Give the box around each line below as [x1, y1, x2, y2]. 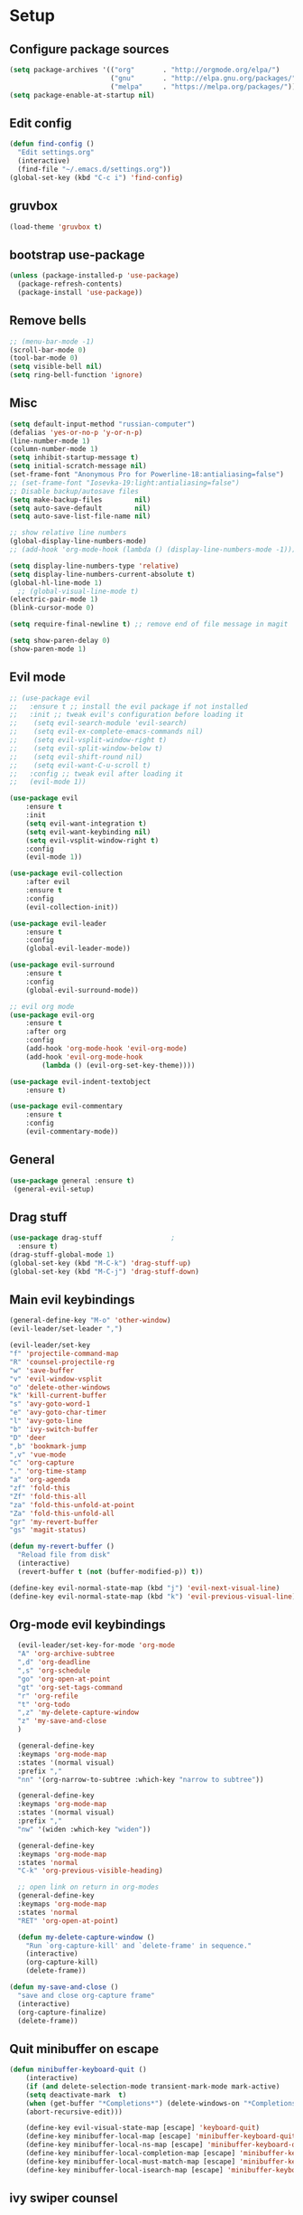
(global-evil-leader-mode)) [25, 944, 131, 954]
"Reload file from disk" [17, 1550, 111, 1560]
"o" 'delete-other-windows [9, 1382, 111, 1392]
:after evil [25, 878, 70, 887]
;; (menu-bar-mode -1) [9, 336, 95, 346]
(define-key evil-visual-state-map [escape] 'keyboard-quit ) [25, 2124, 260, 2133]
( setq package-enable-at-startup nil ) [9, 90, 155, 99]
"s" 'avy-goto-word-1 [9, 1400, 91, 1409]
